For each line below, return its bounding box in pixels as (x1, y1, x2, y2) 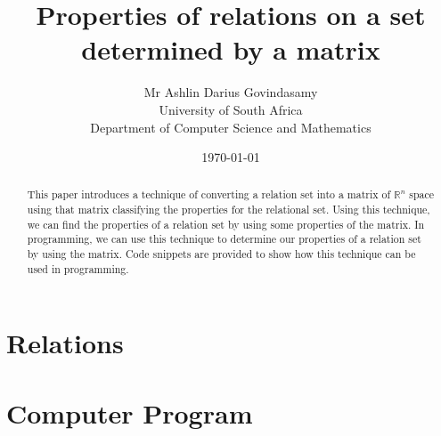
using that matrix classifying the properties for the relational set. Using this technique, (27, 202, 430, 217)
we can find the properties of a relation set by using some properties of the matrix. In (27, 216, 425, 231)
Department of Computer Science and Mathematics (90, 117, 372, 136)
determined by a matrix (81, 31, 380, 68)
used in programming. (27, 261, 129, 276)
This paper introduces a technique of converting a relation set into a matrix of (27, 187, 391, 202)
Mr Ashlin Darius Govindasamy (143, 83, 318, 101)
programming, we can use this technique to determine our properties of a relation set (27, 231, 421, 246)
